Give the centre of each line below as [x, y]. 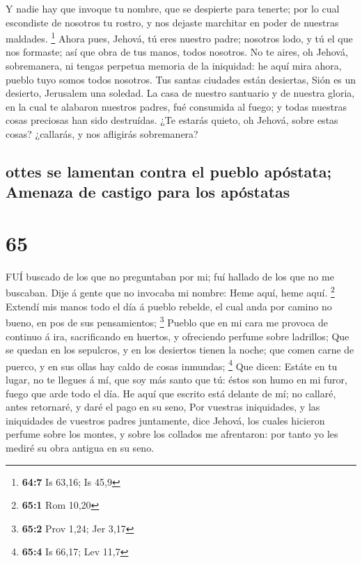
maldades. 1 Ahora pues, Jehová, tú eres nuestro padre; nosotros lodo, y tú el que [179, 37]
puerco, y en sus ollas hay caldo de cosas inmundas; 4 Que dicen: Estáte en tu [172, 365]
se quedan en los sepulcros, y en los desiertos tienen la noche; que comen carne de [180, 350]
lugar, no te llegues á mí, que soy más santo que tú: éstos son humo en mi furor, [176, 380]
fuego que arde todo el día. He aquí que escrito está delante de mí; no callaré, [171, 393]
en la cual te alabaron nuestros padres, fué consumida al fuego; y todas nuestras [176, 106]
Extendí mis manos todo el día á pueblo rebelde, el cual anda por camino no [169, 306]
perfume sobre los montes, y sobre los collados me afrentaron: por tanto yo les [172, 434]
